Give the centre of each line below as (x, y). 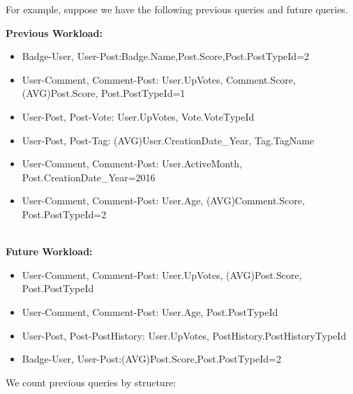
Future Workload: (49, 251)
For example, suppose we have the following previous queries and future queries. (177, 9)
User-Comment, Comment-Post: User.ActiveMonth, (132, 164)
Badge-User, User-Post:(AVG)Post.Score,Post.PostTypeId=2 (151, 359)
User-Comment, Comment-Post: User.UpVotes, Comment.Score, (159, 79)
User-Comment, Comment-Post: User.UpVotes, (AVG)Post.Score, (162, 274)
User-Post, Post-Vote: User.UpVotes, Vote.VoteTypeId (138, 116)
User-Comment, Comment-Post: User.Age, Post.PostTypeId (150, 311)
